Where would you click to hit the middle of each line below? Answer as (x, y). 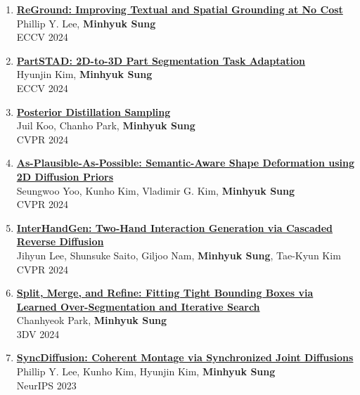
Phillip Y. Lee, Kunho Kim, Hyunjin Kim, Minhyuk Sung (146, 371)
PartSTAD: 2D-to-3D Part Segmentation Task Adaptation (161, 60)
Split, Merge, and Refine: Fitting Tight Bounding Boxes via (165, 293)
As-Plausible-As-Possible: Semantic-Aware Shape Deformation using (185, 163)
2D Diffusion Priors (65, 176)
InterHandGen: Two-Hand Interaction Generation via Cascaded (174, 227)
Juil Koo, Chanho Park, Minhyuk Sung (106, 125)
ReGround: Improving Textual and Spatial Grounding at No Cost (180, 9)
